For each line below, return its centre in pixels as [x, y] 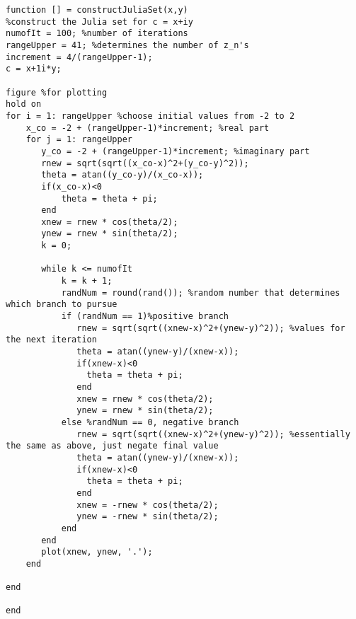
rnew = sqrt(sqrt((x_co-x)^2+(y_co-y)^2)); [145, 163]
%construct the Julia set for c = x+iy [99, 22]
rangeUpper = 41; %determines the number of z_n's [127, 45]
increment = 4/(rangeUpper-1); [79, 57]
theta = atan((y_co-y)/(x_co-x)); [122, 175]
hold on [24, 104]
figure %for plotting [57, 92]
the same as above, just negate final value [112, 446]
